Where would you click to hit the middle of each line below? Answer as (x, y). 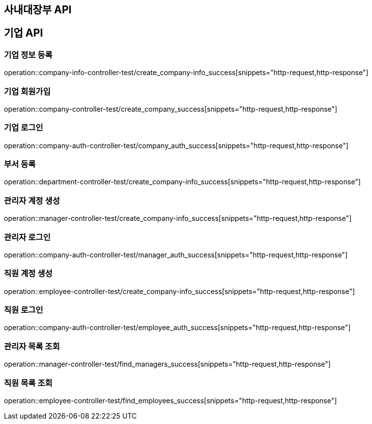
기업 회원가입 (27, 91)
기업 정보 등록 (28, 55)
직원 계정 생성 (28, 274)
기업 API (23, 33)
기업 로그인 (24, 128)
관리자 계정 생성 (32, 200)
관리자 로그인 (27, 237)
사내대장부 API (38, 10)
